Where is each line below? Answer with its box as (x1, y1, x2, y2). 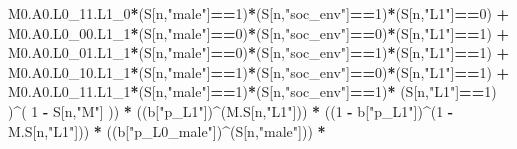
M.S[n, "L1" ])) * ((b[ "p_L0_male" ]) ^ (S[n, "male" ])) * (8, 120, 326, 141)
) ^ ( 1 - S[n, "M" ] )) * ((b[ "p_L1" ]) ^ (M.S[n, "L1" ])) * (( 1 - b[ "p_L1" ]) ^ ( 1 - (8, 100, 454, 121)
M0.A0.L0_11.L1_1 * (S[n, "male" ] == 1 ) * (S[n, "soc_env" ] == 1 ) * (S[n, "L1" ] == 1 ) (8, 81, 497, 102)
